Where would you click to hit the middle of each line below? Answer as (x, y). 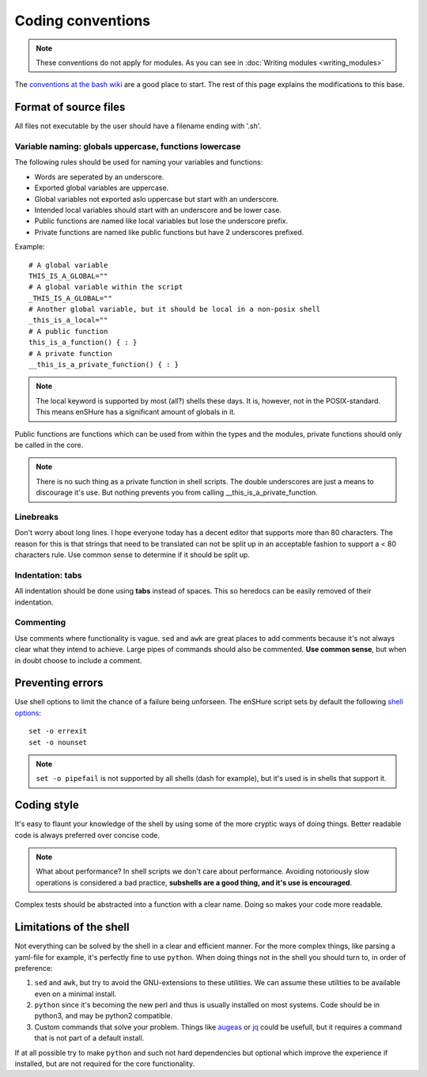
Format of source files (70, 107)
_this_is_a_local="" (68, 320)
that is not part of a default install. (89, 1038)
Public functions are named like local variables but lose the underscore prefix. (161, 221)
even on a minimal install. (76, 994)
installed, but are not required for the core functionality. (105, 1064)
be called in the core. (49, 445)
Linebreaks (37, 517)
